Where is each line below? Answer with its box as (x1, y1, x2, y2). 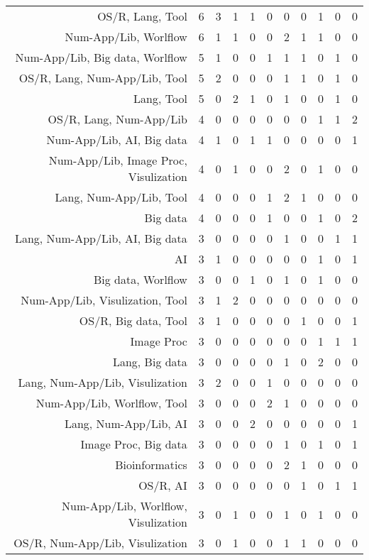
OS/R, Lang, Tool (97, 8, 187, 24)
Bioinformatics (115, 456, 187, 473)
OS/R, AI (138, 477, 187, 493)
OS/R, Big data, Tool (79, 312, 187, 329)
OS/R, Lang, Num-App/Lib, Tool (18, 70, 187, 86)
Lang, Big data (112, 353, 187, 370)
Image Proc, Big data (80, 436, 187, 452)
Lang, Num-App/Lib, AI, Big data (14, 230, 187, 246)
